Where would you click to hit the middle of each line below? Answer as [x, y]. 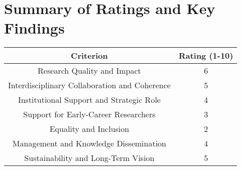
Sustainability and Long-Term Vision [89, 158]
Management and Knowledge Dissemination [89, 143]
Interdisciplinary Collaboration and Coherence [89, 85]
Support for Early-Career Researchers [89, 114]
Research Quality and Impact [89, 71]
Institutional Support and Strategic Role [89, 100]
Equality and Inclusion [89, 129]
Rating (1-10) [206, 56]
